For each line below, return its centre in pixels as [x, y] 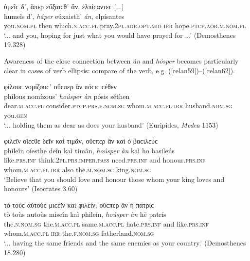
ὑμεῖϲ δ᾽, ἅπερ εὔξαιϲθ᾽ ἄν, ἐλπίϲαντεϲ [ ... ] [64, 6]
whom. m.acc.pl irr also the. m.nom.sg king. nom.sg [78, 169]
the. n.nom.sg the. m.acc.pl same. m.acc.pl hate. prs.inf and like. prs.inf [107, 223]
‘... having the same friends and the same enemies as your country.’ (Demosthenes [125, 243]
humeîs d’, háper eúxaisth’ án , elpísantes [64, 16]
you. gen [16, 115]
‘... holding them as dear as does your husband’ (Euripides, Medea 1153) [111, 124]
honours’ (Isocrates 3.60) [41, 188]
